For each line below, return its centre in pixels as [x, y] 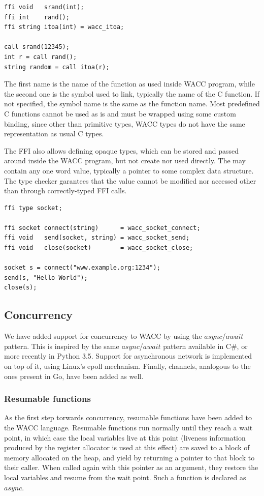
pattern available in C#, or [205, 346]
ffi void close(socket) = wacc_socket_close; [99, 248]
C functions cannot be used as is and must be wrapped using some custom [120, 113]
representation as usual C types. [54, 134]
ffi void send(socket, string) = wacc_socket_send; [97, 238]
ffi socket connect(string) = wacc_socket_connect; [102, 228]
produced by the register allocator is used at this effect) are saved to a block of [127, 447]
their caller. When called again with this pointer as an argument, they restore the [131, 467]
